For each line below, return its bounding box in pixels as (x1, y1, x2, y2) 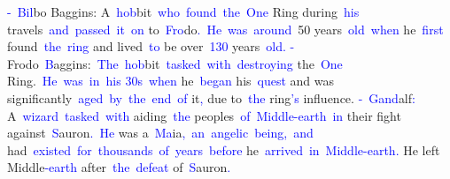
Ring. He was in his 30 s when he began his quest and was (7, 71, 335, 90)
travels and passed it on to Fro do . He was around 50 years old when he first (7, 19, 444, 38)
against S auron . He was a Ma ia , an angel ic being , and (7, 123, 314, 142)
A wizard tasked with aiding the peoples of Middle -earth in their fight (7, 106, 401, 124)
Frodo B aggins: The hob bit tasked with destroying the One (7, 54, 343, 72)
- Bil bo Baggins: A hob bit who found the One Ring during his (7, 3, 360, 20)
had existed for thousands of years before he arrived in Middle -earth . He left (7, 140, 440, 159)
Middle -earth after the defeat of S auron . (7, 158, 231, 176)
